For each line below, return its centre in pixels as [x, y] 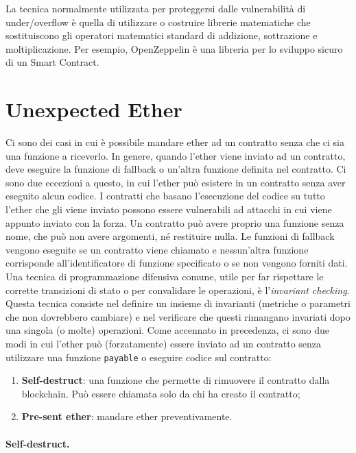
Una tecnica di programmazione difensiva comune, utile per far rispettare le [165, 277]
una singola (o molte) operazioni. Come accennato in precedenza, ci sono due [167, 330]
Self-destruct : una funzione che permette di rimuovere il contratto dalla [176, 380]
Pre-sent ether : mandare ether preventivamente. [127, 416]
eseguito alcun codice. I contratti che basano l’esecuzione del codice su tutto [165, 196]
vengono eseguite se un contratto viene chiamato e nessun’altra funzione [157, 249]
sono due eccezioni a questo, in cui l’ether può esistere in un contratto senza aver [176, 182]
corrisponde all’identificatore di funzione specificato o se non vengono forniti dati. [177, 263]
